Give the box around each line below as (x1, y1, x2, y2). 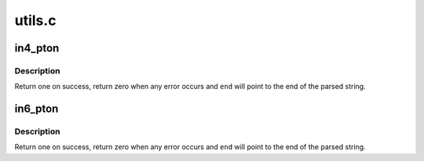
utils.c (14, 12, 57, 29)
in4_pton (14, 41, 60, 55)
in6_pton (14, 102, 59, 116)
